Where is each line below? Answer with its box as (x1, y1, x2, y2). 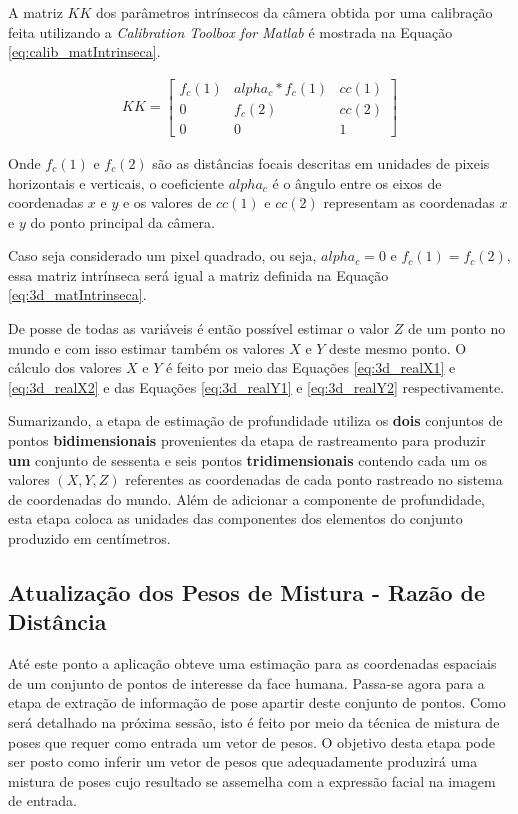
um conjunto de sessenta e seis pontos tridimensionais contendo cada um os (8, 449, 488, 470)
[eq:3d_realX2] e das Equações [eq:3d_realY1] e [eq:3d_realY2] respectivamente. (8, 376, 505, 397)
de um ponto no (408, 318, 506, 339)
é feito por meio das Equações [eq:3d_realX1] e (165, 357, 456, 378)
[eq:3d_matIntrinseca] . (8, 284, 147, 305)
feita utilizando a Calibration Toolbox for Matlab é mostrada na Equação (8, 21, 453, 42)
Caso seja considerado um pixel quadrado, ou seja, (8, 245, 317, 266)
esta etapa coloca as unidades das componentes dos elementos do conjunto (8, 508, 463, 529)
